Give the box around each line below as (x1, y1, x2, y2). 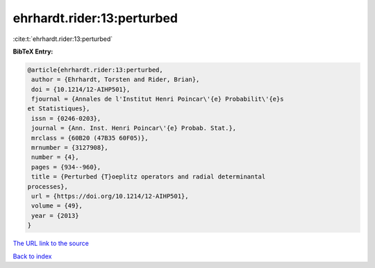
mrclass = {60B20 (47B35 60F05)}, (31, 134, 149, 142)
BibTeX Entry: (12, 47, 53, 56)
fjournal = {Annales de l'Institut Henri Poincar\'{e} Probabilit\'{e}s (31, 95, 284, 103)
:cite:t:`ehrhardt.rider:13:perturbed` (12, 35, 113, 43)
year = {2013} (31, 212, 79, 219)
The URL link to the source (12, 240, 90, 248)
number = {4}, (31, 153, 79, 161)
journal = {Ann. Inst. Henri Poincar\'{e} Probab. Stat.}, (31, 124, 237, 132)
